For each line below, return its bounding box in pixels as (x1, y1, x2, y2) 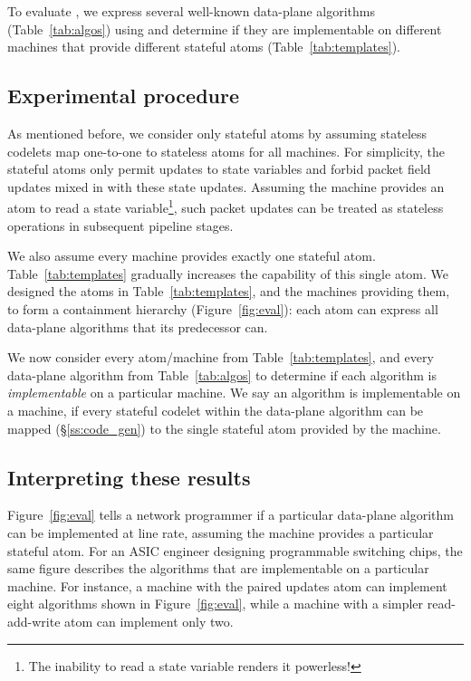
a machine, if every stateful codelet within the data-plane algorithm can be (7, 400, 424, 419)
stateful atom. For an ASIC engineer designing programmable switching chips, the (7, 541, 463, 560)
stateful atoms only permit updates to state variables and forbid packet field (7, 159, 431, 178)
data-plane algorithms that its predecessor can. (7, 317, 268, 336)
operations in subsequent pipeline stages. (7, 216, 234, 235)
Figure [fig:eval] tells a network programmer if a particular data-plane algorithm (7, 505, 454, 524)
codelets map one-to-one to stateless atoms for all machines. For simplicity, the (7, 141, 445, 160)
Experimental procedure (7, 82, 240, 110)
